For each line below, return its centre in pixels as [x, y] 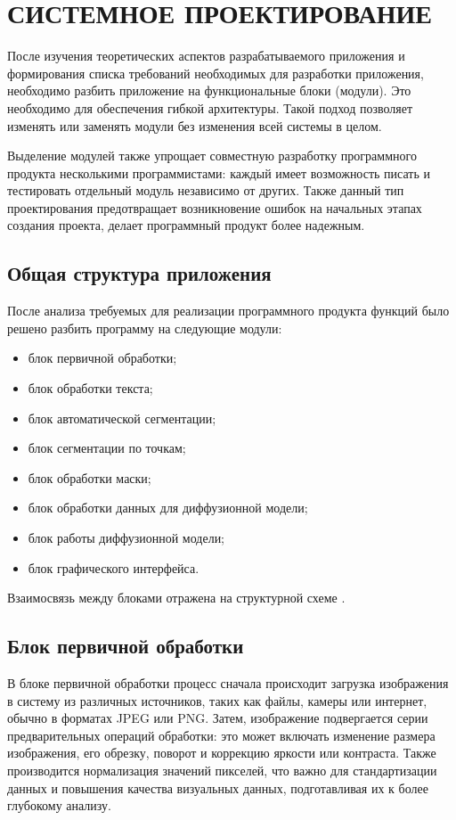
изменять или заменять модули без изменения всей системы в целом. [195, 125]
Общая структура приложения [139, 273]
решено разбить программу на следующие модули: [145, 328]
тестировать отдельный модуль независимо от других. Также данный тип [206, 190]
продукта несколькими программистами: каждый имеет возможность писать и [219, 172]
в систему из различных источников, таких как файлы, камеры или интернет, [217, 700]
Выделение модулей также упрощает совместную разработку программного [212, 156]
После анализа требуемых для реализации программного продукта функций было [228, 311]
